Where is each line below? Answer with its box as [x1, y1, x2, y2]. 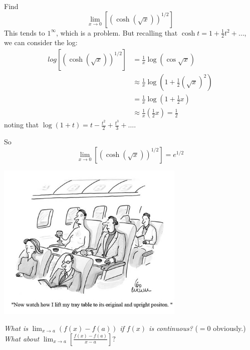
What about [4, 333, 40, 343]
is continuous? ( [149, 322, 198, 333]
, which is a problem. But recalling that [56, 27, 178, 38]
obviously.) [213, 322, 246, 333]
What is [4, 322, 28, 333]
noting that [4, 119, 39, 130]
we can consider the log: [4, 37, 78, 48]
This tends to [4, 27, 45, 38]
